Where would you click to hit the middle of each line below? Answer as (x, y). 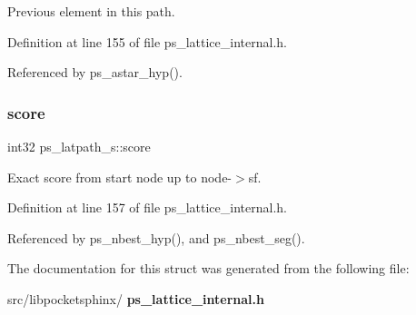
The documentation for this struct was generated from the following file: (208, 268)
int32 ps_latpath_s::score (79, 146)
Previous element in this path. (91, 11)
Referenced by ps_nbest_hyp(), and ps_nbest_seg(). (156, 237)
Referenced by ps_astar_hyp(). (95, 72)
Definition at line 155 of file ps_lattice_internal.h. (147, 41)
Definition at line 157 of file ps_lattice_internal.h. (147, 207)
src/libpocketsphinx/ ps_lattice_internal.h (136, 298)
